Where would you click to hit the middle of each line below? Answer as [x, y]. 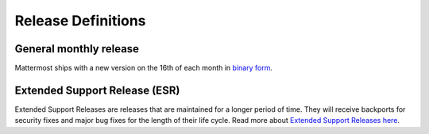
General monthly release [77, 49]
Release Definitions [80, 21]
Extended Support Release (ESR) [97, 90]
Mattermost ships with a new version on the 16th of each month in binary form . [144, 68]
